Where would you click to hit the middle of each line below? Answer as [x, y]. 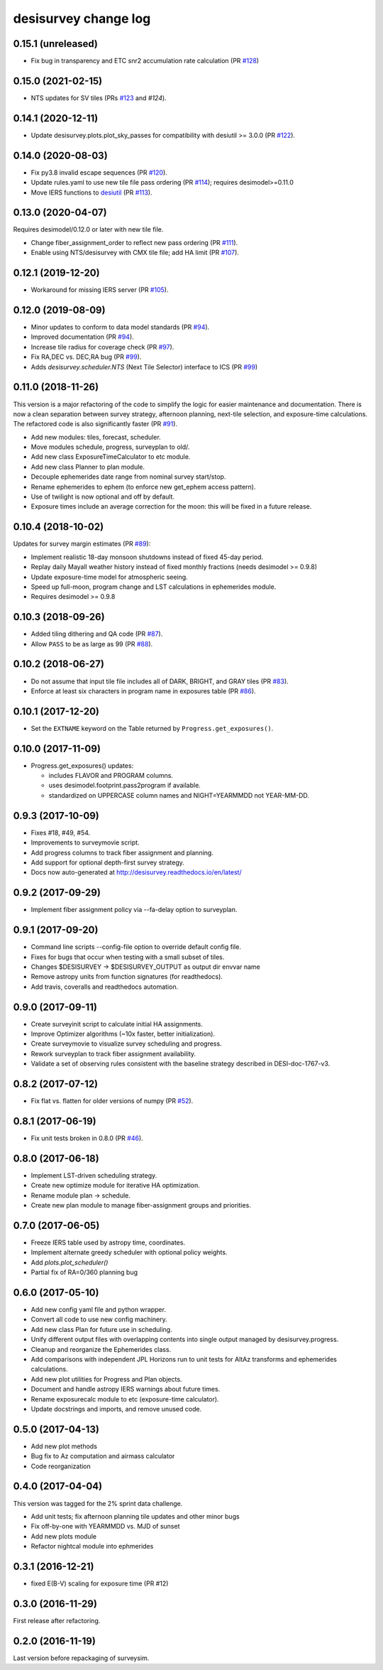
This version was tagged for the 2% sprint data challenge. [98, 1503]
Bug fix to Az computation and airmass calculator [103, 1456]
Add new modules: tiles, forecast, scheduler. [96, 437]
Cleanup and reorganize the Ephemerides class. [101, 1349]
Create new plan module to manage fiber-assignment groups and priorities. [141, 1205]
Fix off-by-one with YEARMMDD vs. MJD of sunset [105, 1527]
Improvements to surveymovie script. [85, 842]
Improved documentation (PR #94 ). [82, 337]
